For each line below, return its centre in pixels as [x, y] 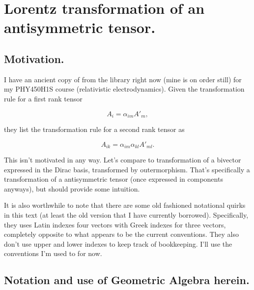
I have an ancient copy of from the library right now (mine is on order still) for [123, 79]
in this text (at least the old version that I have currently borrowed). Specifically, [126, 215]
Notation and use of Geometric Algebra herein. [127, 280]
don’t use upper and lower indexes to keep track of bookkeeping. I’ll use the [118, 243]
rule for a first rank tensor [43, 98]
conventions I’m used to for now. [53, 253]
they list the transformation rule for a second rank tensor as [94, 129]
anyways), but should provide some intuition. [72, 188]
